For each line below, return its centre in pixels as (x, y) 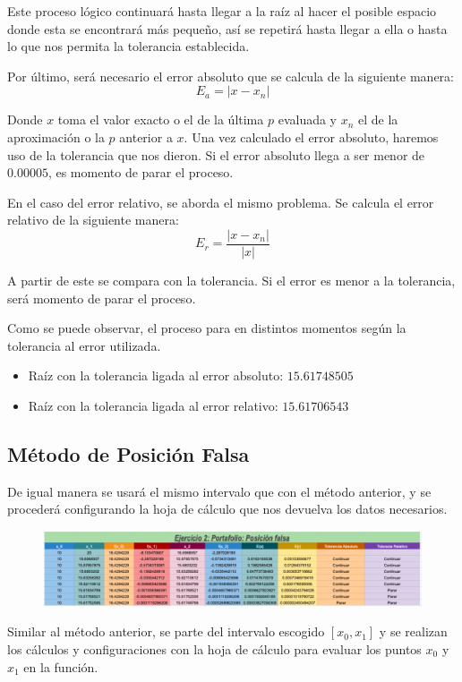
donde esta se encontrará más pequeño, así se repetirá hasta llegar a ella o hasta (227, 28)
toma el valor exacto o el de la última (161, 119)
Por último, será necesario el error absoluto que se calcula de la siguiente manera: (231, 76)
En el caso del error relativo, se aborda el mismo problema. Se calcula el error (221, 202)
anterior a (146, 136)
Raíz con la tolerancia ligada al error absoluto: (156, 375)
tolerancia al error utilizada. (84, 345)
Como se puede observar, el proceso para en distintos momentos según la (207, 328)
